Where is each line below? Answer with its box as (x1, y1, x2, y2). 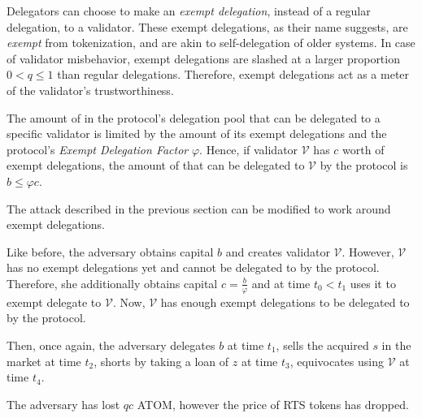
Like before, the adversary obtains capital (7, 243, 214, 260)
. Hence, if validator (199, 140, 298, 157)
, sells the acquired (276, 336, 369, 353)
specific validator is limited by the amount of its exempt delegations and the (7, 125, 387, 142)
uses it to (350, 274, 396, 291)
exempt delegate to (7, 293, 102, 310)
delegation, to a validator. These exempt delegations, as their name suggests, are (7, 18, 408, 35)
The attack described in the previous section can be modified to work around (7, 200, 391, 217)
